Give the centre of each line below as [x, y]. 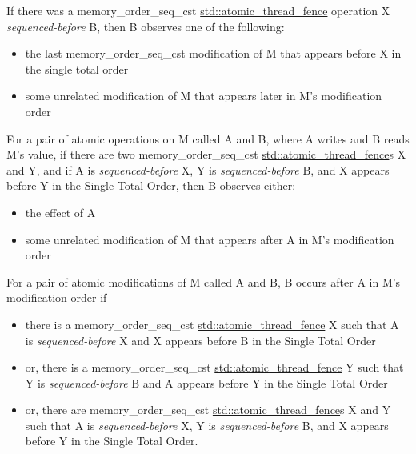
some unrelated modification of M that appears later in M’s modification [204, 96]
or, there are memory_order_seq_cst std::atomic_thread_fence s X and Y [208, 410]
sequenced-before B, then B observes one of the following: [146, 26]
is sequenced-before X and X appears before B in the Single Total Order [200, 340]
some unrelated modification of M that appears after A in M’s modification [210, 239]
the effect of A [60, 212]
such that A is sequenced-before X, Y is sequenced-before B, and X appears [207, 425]
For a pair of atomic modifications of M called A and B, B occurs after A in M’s [204, 281]
